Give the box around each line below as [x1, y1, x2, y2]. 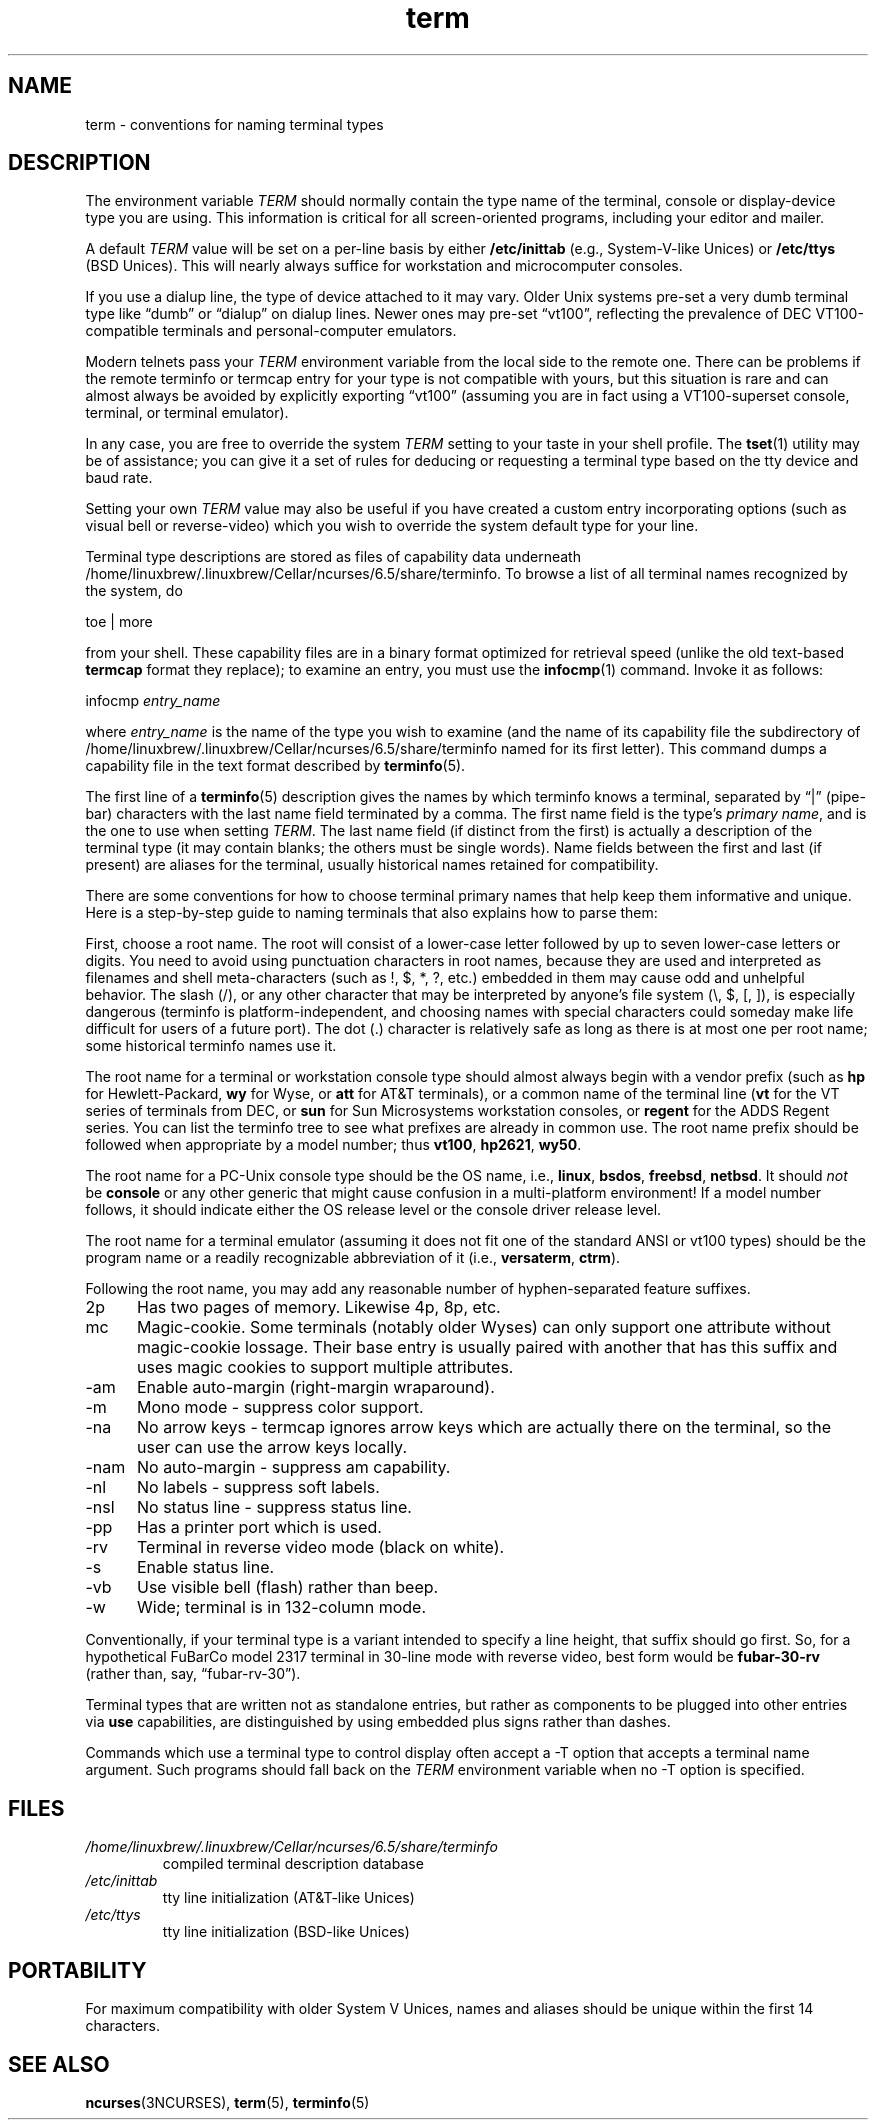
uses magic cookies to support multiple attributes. [136, 1357, 514, 1378]
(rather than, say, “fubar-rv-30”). [85, 1665, 301, 1683]
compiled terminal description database [162, 1855, 424, 1873]
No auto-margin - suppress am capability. [136, 1457, 451, 1478]
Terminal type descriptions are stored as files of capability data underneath [85, 548, 581, 566]
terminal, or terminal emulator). [85, 404, 289, 422]
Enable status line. [136, 1557, 275, 1578]
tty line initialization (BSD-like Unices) [162, 1923, 410, 1941]
